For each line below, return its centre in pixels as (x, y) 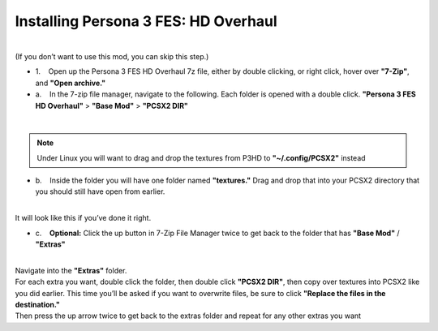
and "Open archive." (71, 83)
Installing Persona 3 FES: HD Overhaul (146, 21)
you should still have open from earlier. (100, 191)
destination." (38, 304)
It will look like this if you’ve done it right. (83, 218)
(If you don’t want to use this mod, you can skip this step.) (112, 56)
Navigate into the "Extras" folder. (71, 270)
